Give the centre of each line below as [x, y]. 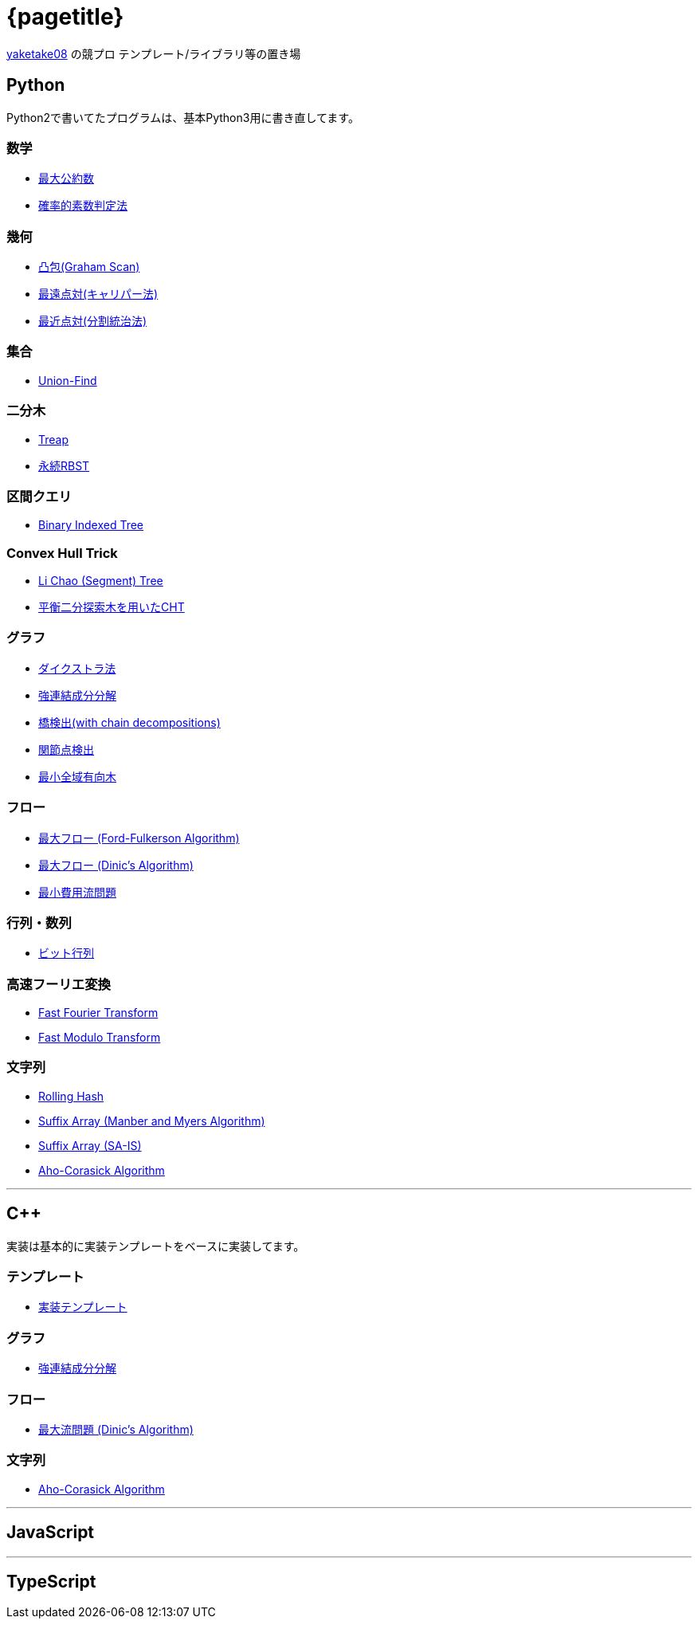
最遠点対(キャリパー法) [98, 294]
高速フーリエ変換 [59, 984]
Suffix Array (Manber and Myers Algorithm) [152, 1121]
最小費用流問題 [77, 892]
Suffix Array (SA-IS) [90, 1145]
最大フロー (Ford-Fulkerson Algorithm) [139, 838]
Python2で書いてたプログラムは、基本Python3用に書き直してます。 [183, 117]
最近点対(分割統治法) [93, 321]
